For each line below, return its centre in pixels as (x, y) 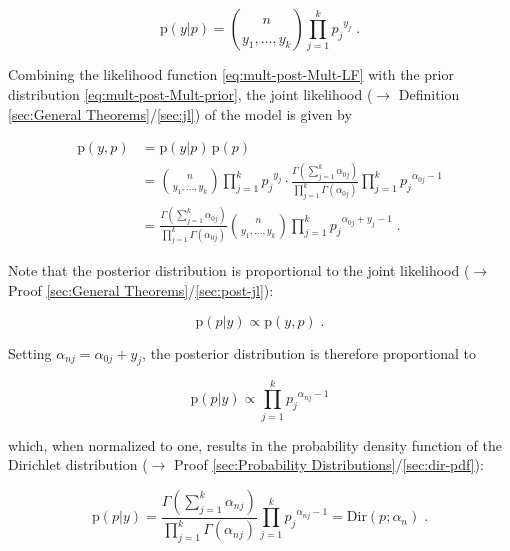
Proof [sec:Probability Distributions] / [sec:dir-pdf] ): (329, 464)
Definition (429, 93)
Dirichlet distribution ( (78, 464)
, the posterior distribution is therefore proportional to (309, 352)
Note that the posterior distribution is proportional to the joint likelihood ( (239, 270)
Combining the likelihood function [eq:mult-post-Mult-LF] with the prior (231, 74)
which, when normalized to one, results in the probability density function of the (255, 444)
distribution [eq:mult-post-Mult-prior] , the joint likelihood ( (190, 93)
